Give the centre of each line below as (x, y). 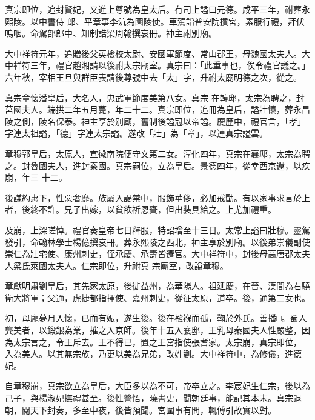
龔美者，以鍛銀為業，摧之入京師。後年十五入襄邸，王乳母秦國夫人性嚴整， (153, 330)
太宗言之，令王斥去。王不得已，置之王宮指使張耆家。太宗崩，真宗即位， (157, 342)
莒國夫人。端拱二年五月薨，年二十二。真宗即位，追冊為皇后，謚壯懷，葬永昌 (157, 109)
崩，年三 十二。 (36, 177)
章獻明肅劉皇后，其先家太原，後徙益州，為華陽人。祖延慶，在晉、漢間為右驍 (157, 286)
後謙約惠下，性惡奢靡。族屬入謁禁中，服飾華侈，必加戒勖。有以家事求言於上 (157, 197)
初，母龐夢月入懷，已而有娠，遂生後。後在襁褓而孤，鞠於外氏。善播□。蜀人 (156, 318)
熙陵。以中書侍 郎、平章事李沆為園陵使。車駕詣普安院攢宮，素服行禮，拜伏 (155, 21)
